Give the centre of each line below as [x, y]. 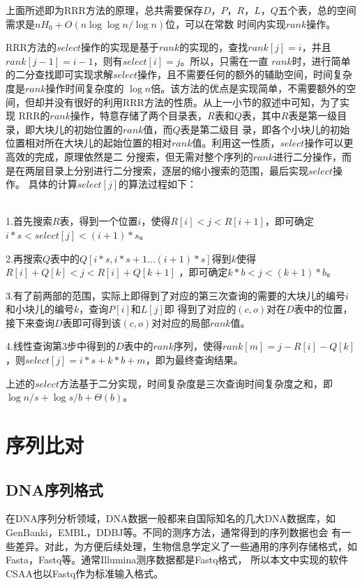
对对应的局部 [181, 322]
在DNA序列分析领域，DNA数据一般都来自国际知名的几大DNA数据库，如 [171, 518]
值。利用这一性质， [236, 143]
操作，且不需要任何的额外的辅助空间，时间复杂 [244, 74]
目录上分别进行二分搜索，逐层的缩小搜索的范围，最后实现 [176, 170]
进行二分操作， [308, 156]
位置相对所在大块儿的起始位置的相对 [89, 143]
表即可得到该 [92, 322]
